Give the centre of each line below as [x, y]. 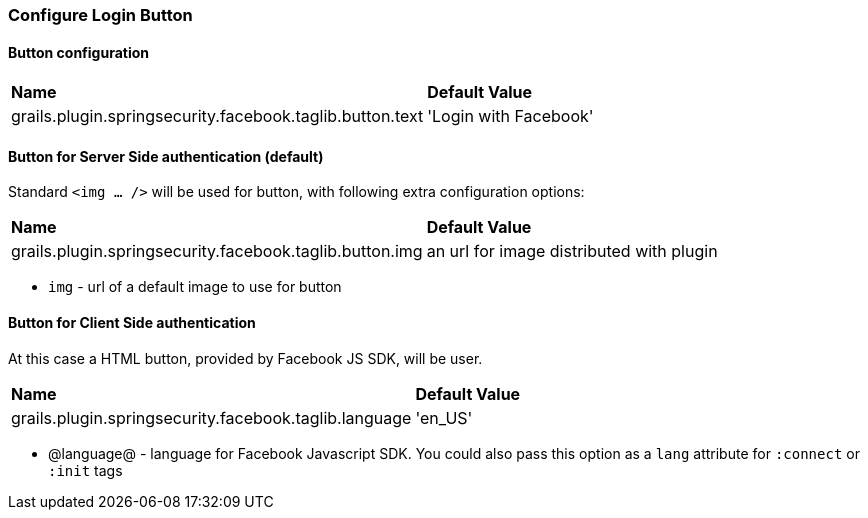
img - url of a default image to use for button [195, 287]
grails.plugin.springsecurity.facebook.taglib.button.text [217, 116]
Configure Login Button [100, 15]
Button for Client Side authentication [132, 323]
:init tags [85, 470]
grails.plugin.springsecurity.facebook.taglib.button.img [217, 251]
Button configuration [79, 52]
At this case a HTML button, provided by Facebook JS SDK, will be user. [245, 358]
